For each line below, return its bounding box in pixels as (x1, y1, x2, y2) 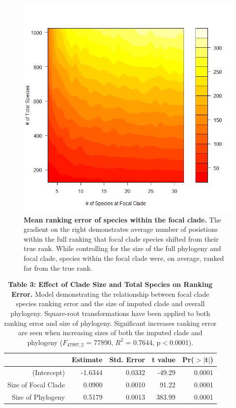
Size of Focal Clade (7, 379, 65, 389)
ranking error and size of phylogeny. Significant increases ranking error (4, 317, 217, 328)
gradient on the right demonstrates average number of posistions (24, 224, 218, 234)
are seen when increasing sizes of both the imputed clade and (18, 327, 203, 338)
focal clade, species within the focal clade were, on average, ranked (24, 252, 224, 263)
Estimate (71, 354, 103, 365)
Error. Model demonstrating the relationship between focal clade (11, 288, 209, 299)
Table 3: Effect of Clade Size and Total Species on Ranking (8, 279, 213, 289)
